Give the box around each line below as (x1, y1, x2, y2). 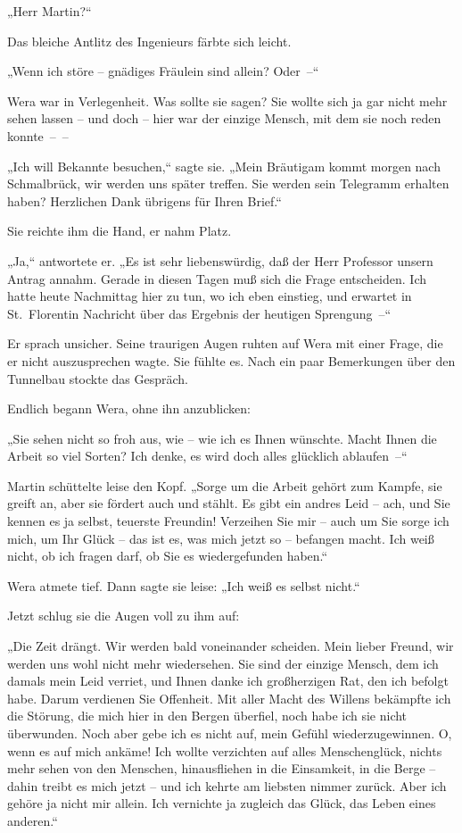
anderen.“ (7, 811, 58, 829)
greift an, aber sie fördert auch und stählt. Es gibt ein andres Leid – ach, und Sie (7, 494, 450, 512)
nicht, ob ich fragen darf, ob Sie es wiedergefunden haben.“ (7, 546, 328, 565)
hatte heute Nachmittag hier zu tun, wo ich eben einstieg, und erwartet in (7, 287, 412, 305)
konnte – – (7, 126, 69, 145)
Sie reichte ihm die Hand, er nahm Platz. (7, 221, 232, 240)
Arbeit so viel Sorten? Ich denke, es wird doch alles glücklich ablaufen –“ (7, 446, 408, 465)
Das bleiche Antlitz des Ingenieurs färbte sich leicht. (7, 31, 292, 50)
